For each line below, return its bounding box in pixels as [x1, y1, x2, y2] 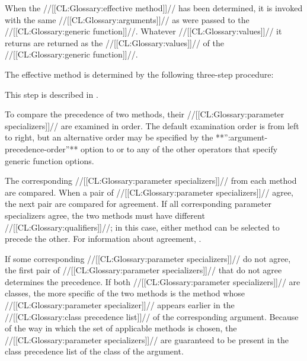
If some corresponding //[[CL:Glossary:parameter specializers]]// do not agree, [5, 252, 291, 264]
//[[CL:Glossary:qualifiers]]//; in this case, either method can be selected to [5, 221, 280, 233]
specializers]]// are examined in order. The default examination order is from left [5, 119, 299, 132]
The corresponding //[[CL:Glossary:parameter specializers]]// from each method [5, 174, 297, 187]
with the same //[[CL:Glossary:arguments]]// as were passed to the [5, 13, 250, 25]
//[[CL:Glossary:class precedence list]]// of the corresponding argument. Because [5, 310, 299, 322]
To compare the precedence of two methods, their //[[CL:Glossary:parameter [5, 108, 284, 120]
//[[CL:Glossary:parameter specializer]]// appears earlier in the [5, 299, 235, 311]
